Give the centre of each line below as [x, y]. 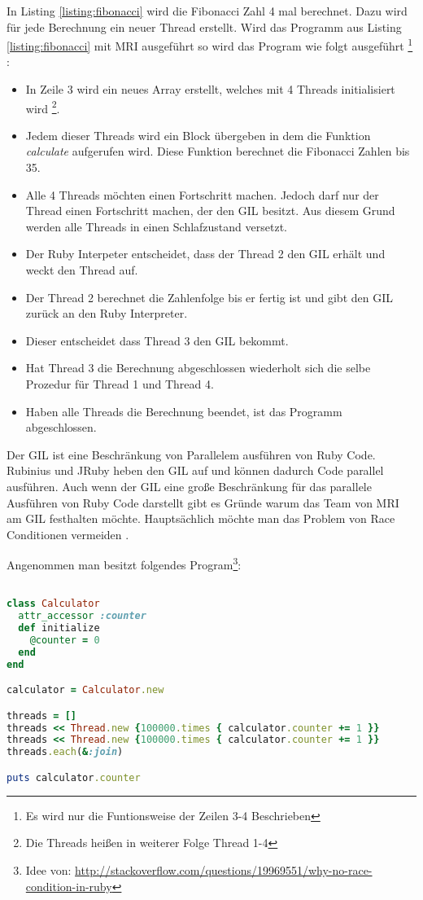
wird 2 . [43, 107]
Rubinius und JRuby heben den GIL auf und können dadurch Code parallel [195, 470]
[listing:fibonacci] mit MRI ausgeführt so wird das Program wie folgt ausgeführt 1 [210, 44]
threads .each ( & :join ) [65, 752]
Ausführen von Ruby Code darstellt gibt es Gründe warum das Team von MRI [203, 502]
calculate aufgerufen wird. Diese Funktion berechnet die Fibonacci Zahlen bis [218, 151]
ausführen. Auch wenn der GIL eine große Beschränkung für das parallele [189, 486]
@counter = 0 [65, 640]
